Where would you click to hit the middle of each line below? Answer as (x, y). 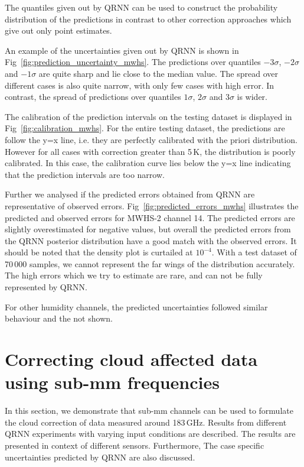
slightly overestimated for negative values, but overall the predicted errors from (148, 229)
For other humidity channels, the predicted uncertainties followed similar (136, 307)
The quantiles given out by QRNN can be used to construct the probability (141, 7)
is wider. (252, 97)
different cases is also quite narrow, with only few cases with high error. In (140, 85)
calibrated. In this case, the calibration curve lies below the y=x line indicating (148, 163)
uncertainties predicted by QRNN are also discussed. (100, 457)
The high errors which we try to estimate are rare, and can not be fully (134, 275)
